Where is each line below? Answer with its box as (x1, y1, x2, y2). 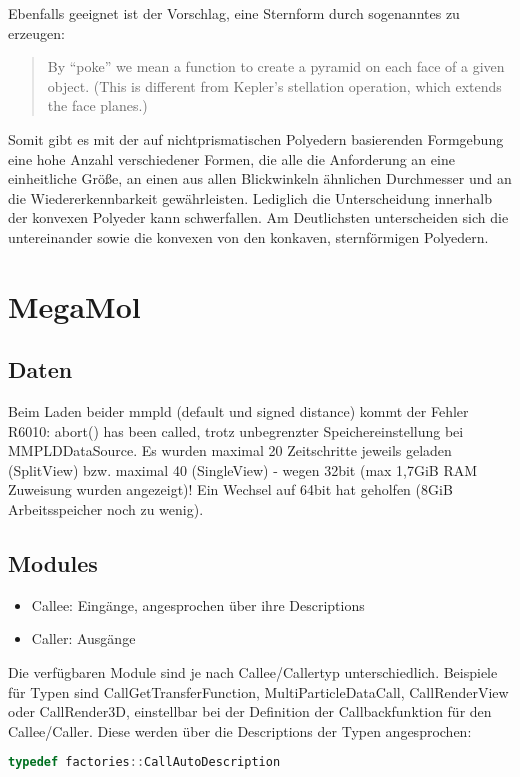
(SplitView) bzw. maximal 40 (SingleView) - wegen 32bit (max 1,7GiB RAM (8, 459, 478, 480)
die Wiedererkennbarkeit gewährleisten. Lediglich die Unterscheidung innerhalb (8, 187, 493, 208)
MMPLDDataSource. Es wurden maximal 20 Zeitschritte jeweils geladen (8, 440, 452, 461)
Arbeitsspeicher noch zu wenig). (8, 499, 204, 520)
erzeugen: (8, 22, 65, 43)
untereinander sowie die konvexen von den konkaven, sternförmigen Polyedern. (8, 226, 489, 247)
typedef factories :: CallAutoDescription (8, 755, 281, 770)
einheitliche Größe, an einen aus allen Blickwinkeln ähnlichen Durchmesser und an (8, 168, 512, 189)
